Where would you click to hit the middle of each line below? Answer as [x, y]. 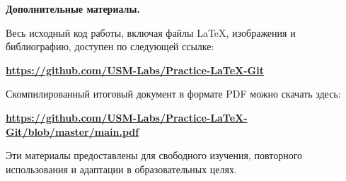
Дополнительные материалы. [73, 8]
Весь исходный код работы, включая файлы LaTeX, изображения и [151, 32]
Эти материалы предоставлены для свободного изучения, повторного [154, 155]
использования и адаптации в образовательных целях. [121, 169]
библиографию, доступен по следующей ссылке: [110, 46]
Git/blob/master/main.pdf [73, 131]
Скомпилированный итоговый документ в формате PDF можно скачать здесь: [173, 94]
